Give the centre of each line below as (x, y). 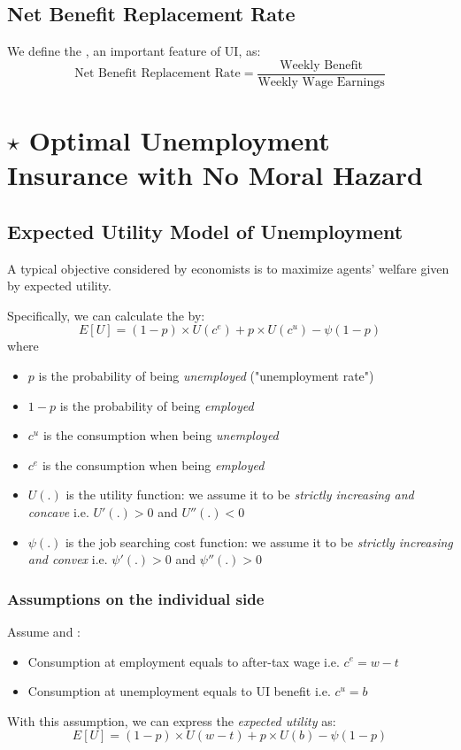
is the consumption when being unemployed (161, 435)
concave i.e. (58, 511)
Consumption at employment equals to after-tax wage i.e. (184, 661)
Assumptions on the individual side (136, 598)
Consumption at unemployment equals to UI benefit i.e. (179, 691)
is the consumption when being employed (153, 464)
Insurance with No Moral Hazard (215, 175)
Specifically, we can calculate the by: (106, 315)
